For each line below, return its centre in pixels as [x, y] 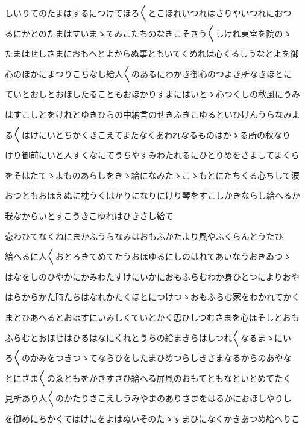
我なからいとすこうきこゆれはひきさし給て [89, 215]
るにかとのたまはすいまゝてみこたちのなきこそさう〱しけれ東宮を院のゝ [148, 33]
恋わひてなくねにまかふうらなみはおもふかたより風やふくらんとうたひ [144, 236]
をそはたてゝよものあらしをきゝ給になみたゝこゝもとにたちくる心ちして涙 [152, 175]
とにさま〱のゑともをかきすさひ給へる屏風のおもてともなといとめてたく [148, 378]
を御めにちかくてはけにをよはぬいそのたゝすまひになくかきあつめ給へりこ [152, 418]
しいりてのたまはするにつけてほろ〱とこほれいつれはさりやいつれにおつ [148, 13]
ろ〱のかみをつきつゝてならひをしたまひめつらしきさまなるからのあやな [148, 358]
